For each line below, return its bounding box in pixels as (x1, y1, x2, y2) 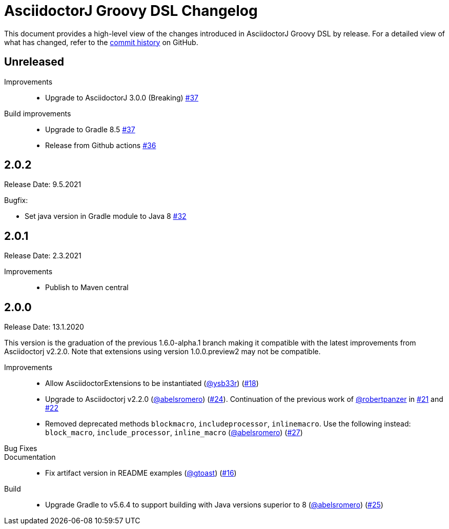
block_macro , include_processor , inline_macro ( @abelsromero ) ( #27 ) (45, 428, 303, 437)
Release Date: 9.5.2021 (4, 180, 81, 189)
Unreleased (4, 55, 65, 69)
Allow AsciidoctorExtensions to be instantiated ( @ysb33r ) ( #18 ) (45, 379, 259, 388)
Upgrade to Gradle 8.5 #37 (45, 125, 135, 134)
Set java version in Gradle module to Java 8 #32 (25, 212, 187, 221)
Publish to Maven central (45, 283, 129, 292)
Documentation (4, 453, 56, 462)
